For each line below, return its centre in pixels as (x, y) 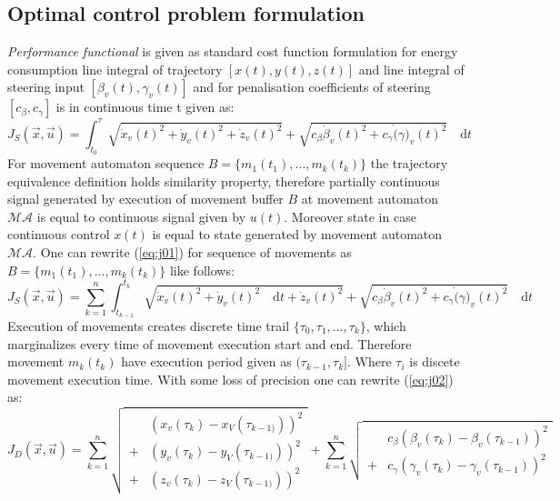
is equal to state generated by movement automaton (297, 234)
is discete (435, 361)
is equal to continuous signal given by (141, 216)
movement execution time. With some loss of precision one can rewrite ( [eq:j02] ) (230, 379)
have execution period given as (206, 361)
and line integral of (411, 69)
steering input (46, 87)
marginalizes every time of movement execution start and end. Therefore (210, 343)
